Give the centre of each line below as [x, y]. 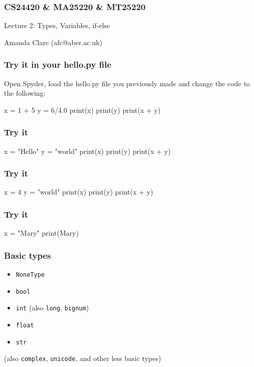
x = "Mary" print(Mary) [42, 233]
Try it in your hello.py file [58, 64]
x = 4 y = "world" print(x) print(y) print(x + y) [79, 192]
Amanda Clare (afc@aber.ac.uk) [53, 42]
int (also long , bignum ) [52, 308]
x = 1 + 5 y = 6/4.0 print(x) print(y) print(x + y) [82, 110]
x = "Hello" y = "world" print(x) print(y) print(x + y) [87, 151]
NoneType [30, 275]
